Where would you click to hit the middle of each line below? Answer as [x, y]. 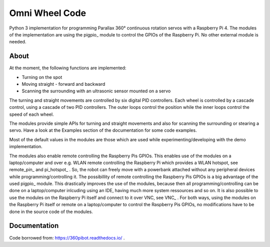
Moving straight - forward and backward [63, 84]
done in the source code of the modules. [51, 212]
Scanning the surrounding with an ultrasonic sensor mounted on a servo [96, 91]
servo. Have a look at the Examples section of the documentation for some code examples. [103, 130]
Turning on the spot [42, 77]
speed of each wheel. [32, 114]
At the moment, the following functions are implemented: [68, 68]
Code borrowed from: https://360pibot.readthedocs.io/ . [67, 238]
